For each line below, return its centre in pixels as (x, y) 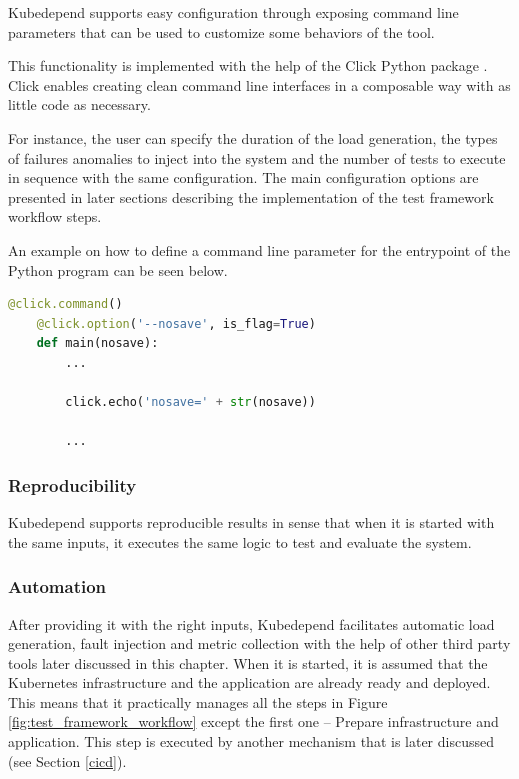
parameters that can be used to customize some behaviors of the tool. (221, 31)
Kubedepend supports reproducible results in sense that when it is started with (251, 522)
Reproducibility (72, 484)
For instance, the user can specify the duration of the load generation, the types (253, 137)
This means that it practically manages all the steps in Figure (198, 701)
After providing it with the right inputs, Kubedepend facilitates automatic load (251, 623)
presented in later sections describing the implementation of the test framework (251, 196)
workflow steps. (55, 216)
